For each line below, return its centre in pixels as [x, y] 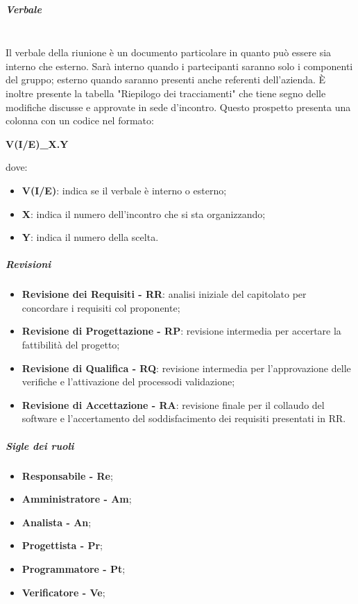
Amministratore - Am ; [77, 499]
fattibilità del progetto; [71, 345]
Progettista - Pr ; [62, 545]
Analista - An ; [57, 522]
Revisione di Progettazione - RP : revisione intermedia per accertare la [181, 331]
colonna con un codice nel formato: [80, 120]
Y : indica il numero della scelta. [90, 237]
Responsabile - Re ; [67, 475]
